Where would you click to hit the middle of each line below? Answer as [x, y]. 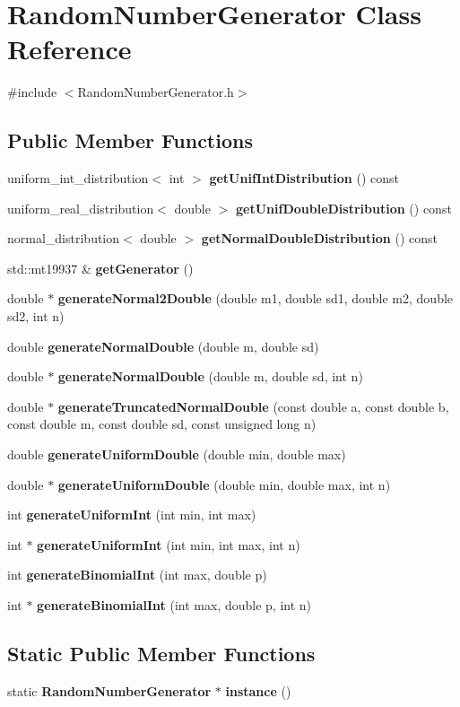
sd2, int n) [36, 316]
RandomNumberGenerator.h [156, 92]
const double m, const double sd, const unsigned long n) [162, 424]
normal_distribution [64, 238]
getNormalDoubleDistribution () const [319, 238]
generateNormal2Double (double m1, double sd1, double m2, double [256, 298]
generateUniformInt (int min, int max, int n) [169, 544]
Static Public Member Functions [161, 653]
